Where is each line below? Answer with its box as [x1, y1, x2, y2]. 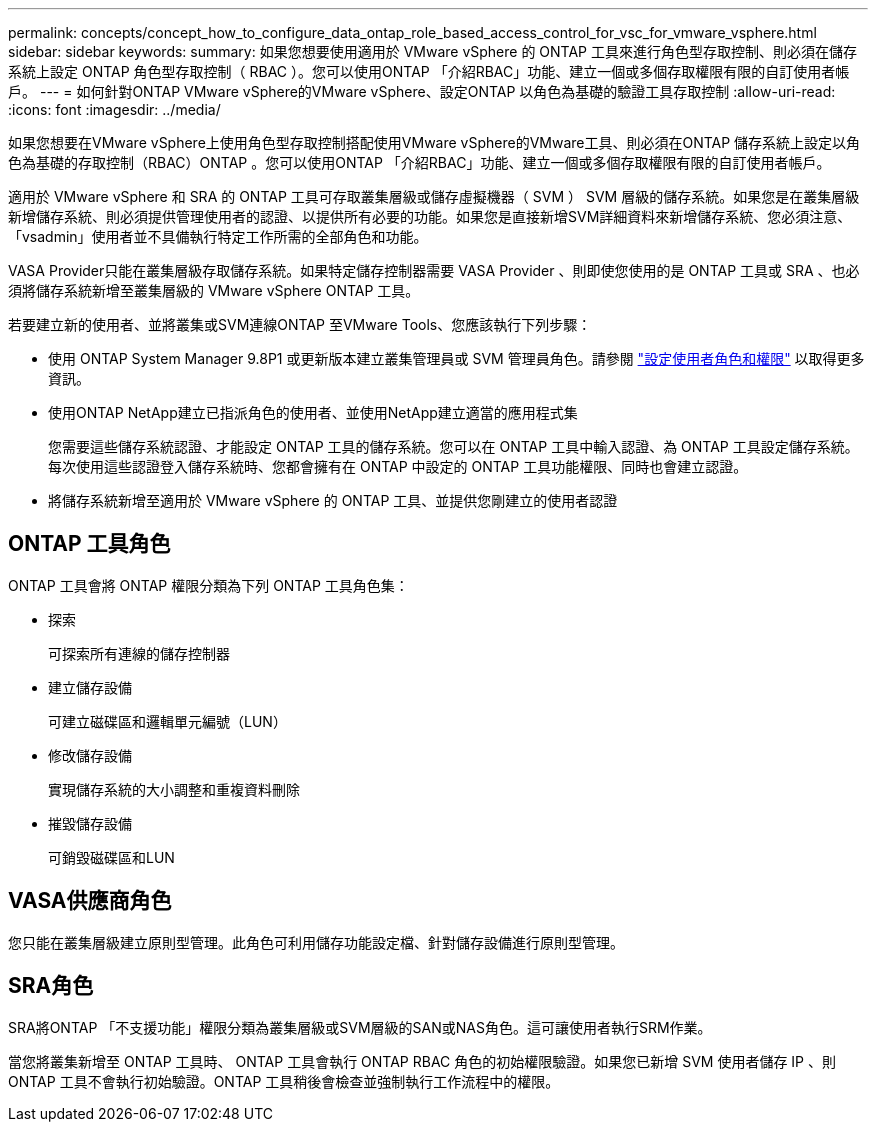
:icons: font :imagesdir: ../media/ [8, 101, 221, 118]
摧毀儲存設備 [48, 814, 132, 832]
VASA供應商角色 [8, 888, 172, 914]
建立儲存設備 [48, 678, 132, 696]
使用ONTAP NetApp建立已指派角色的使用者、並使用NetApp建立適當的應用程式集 [48, 404, 578, 421]
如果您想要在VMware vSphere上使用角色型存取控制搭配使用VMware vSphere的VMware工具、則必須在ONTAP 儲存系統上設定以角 [8, 134, 861, 151]
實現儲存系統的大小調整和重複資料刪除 [48, 780, 300, 798]
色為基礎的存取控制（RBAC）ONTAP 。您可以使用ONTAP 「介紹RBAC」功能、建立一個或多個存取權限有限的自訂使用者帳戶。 [8, 154, 831, 171]
